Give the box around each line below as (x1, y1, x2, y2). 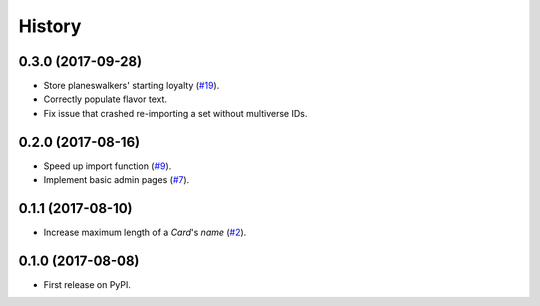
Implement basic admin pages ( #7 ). (43, 174, 190, 186)
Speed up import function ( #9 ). (43, 160, 172, 172)
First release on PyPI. (43, 278, 132, 290)
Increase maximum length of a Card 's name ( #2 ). (43, 226, 247, 239)
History (18, 15, 82, 37)
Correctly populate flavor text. (43, 93, 168, 105)
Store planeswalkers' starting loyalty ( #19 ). (43, 80, 220, 92)
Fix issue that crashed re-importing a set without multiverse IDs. (43, 107, 308, 119)
